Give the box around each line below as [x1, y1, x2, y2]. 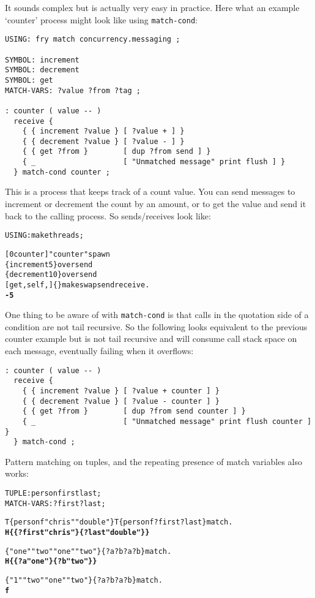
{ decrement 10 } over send [5, 270, 97, 279]
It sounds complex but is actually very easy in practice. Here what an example [5, 1, 300, 13]
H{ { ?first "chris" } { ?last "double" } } [5, 528, 150, 537]
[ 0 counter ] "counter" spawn [5, 249, 110, 259]
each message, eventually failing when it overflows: [5, 344, 194, 357]
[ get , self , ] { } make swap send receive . [5, 280, 150, 289]
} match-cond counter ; [13, 167, 110, 176]
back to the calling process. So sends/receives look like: [5, 209, 211, 222]
